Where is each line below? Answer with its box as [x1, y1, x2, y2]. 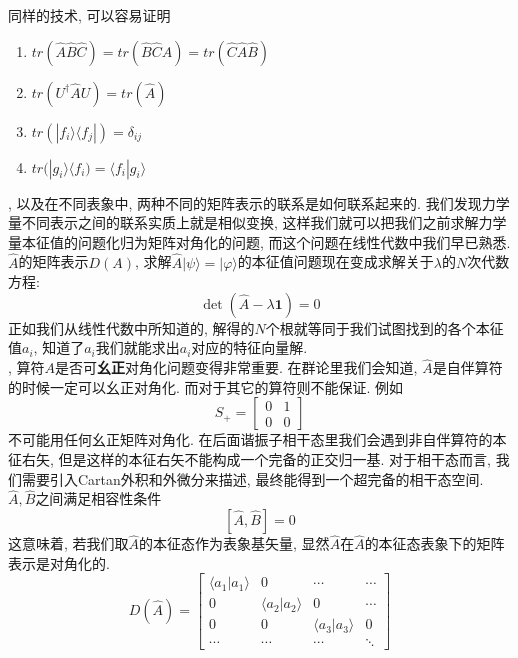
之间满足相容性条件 [35, 488, 162, 509]
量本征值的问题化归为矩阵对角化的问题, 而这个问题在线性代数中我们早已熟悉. [8, 231, 511, 252]
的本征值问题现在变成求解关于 [237, 251, 434, 272]
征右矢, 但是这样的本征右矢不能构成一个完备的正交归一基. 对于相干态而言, [8, 448, 491, 469]
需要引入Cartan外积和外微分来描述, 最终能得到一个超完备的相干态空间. [21, 468, 484, 489]
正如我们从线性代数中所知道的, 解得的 [8, 317, 255, 338]
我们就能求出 [95, 337, 180, 358]
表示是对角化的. [8, 552, 110, 573]
